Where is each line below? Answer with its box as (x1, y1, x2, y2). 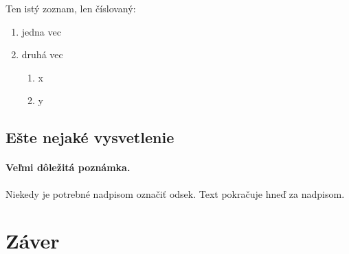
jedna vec (21, 24, 61, 38)
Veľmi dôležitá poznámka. (5, 160, 131, 175)
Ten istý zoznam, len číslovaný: (5, 1, 136, 15)
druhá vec (21, 47, 63, 62)
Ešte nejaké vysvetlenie (5, 127, 174, 148)
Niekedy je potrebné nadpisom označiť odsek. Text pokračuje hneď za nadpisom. (5, 186, 345, 201)
